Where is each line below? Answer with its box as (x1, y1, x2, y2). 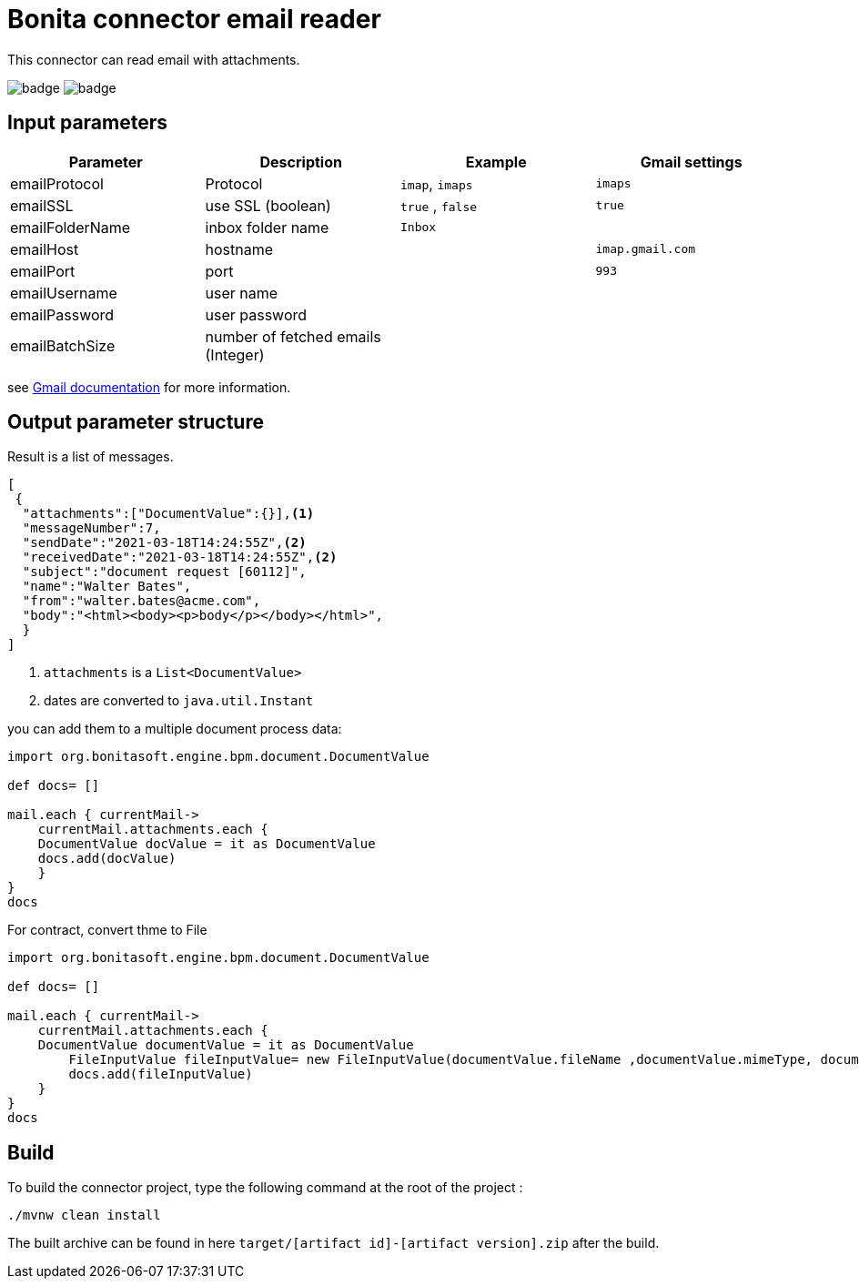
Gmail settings (640, 152, 743, 171)
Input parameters (7, 111, 168, 135)
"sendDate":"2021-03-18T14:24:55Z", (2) (22, 535, 307, 551)
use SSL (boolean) (205, 196, 331, 215)
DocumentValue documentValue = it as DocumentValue (37, 1038, 414, 1053)
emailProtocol (10, 174, 104, 193)
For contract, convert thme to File (7, 922, 207, 938)
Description (259, 152, 342, 171)
